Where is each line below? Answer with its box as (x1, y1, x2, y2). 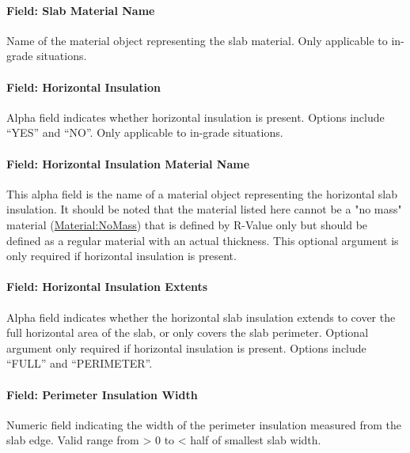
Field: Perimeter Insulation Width (6, 386, 198, 402)
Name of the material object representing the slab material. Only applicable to (6, 32, 388, 48)
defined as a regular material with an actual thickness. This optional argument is (6, 232, 399, 248)
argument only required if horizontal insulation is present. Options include (6, 339, 366, 356)
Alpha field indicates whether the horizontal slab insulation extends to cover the (6, 308, 396, 325)
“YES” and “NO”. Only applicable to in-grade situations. (6, 124, 283, 141)
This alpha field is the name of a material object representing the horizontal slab (6, 185, 397, 202)
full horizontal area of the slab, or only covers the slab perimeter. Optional (6, 324, 369, 341)
